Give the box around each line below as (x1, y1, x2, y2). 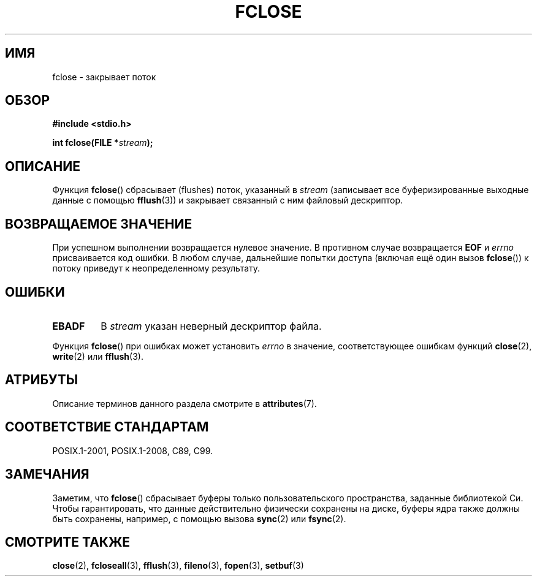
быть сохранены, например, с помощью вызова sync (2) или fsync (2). (52, 513, 346, 524)
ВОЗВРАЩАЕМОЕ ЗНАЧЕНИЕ (5, 216, 192, 232)
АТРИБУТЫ (5, 372, 78, 388)
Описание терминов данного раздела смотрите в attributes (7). (52, 398, 317, 409)
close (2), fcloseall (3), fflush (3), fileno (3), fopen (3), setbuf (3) (52, 560, 304, 571)
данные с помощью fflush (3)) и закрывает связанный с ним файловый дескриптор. (52, 195, 403, 206)
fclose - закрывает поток (52, 71, 156, 82)
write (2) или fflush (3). (52, 351, 143, 362)
